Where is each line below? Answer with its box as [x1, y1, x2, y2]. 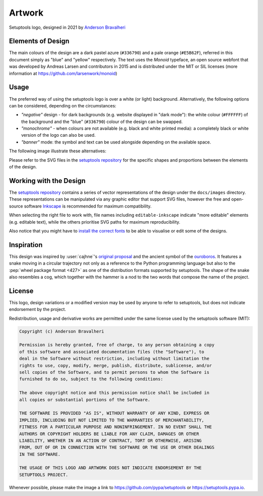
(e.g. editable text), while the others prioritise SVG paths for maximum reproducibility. [9, 219, 180, 225]
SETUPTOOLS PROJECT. [19, 472, 68, 477]
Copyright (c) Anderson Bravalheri [19, 329, 104, 334]
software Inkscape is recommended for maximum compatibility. [24, 203, 152, 209]
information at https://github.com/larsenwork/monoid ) [9, 70, 117, 76]
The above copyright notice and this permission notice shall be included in [19, 390, 209, 395]
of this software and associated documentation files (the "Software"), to [19, 349, 205, 354]
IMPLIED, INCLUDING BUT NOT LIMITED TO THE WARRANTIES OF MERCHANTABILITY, [19, 417, 205, 423]
